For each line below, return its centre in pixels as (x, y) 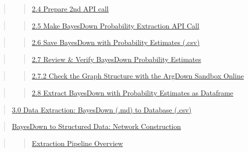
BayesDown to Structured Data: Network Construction (96, 126)
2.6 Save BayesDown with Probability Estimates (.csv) (116, 42)
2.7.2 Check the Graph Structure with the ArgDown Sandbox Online (138, 76)
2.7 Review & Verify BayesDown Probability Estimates (116, 59)
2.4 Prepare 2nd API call (70, 8)
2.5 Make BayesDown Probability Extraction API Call (115, 25)
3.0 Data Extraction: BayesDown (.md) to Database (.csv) (102, 109)
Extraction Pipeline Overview (77, 143)
